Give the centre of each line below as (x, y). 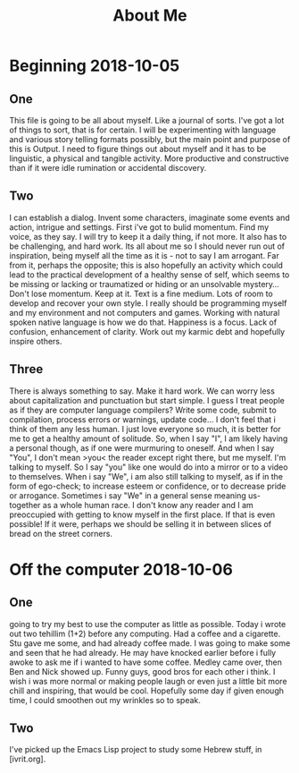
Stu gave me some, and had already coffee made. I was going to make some (150, 643)
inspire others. (36, 341)
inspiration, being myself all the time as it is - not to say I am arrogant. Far (144, 255)
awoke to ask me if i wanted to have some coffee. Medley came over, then (146, 662)
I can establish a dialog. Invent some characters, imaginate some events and (149, 217)
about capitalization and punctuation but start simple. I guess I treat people (147, 400)
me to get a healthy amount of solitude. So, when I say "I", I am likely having (149, 438)
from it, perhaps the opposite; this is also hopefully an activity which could (146, 265)
